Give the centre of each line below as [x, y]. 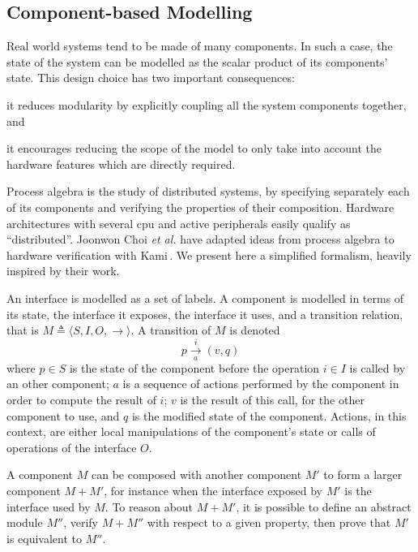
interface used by [49, 506]
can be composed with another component [196, 474]
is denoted [255, 330]
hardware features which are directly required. [121, 164]
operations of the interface [72, 447]
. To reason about [149, 506]
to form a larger [363, 474]
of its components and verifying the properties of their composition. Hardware [200, 207]
